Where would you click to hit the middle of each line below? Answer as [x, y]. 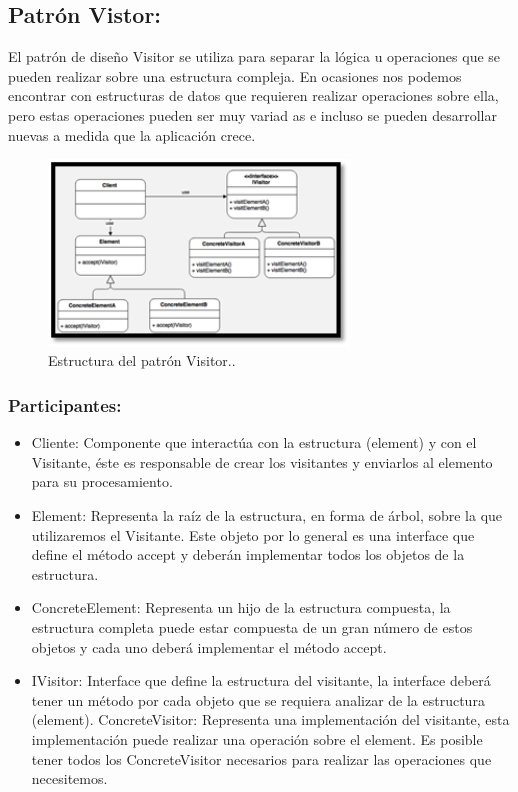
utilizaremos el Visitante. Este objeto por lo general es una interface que [253, 534]
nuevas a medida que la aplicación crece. [132, 134]
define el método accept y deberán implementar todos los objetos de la [248, 554]
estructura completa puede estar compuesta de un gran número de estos [252, 626]
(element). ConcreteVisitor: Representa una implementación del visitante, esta [270, 719]
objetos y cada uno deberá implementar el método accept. [209, 646]
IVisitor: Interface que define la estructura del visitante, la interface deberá [261, 680]
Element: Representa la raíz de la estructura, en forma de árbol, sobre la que [267, 515]
